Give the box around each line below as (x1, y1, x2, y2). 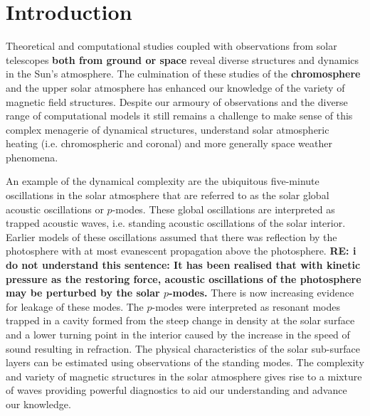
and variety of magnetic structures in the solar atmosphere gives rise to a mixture (6, 368, 362, 383)
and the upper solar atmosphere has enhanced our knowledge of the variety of (6, 80, 345, 95)
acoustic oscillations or (6, 201, 104, 216)
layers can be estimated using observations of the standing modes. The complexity (6, 355, 364, 370)
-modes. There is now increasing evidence (169, 285, 354, 300)
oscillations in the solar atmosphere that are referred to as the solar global (6, 188, 329, 203)
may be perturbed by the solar (6, 285, 160, 300)
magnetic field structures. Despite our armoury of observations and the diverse (6, 94, 348, 109)
